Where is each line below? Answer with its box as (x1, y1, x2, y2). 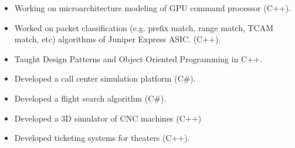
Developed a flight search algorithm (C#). (14, 92, 167, 104)
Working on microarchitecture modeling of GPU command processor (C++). (14, 2, 291, 14)
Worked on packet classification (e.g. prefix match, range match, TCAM (14, 21, 274, 33)
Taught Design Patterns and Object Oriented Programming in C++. (14, 52, 262, 65)
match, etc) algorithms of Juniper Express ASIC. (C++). (14, 33, 221, 45)
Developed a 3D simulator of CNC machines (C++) (14, 112, 202, 124)
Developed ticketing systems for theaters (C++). (14, 132, 190, 144)
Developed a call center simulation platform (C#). (14, 72, 196, 85)
